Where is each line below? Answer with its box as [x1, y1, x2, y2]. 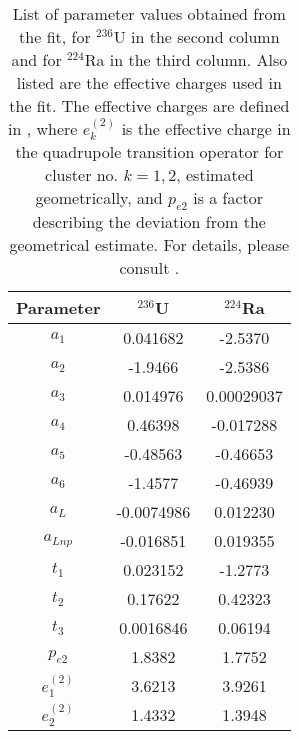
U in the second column [113, 25, 280, 48]
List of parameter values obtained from [12, 2, 286, 25]
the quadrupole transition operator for [15, 140, 284, 164]
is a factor [193, 186, 264, 210]
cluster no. [45, 163, 119, 187]
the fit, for [19, 25, 91, 48]
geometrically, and [35, 186, 163, 210]
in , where [8, 117, 78, 140]
